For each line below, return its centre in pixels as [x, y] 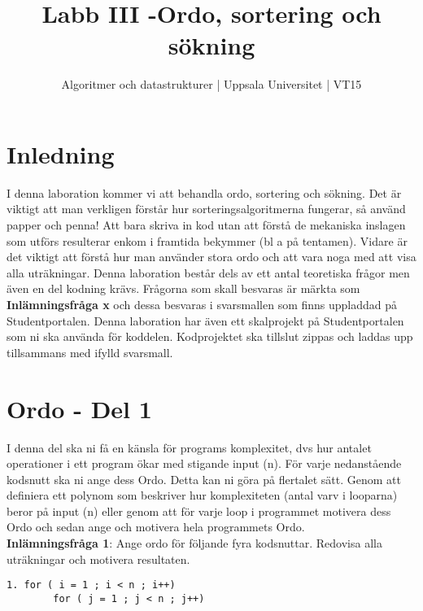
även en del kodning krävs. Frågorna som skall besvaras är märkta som [183, 288]
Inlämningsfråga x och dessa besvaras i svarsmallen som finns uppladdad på [202, 304]
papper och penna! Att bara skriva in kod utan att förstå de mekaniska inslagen [206, 225]
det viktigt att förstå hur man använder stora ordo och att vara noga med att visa [211, 257]
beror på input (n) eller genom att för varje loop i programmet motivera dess [199, 511]
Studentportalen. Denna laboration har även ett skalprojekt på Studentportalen [205, 320]
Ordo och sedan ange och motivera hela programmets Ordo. [156, 527]
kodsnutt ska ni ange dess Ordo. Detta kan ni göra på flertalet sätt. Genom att [204, 479]
